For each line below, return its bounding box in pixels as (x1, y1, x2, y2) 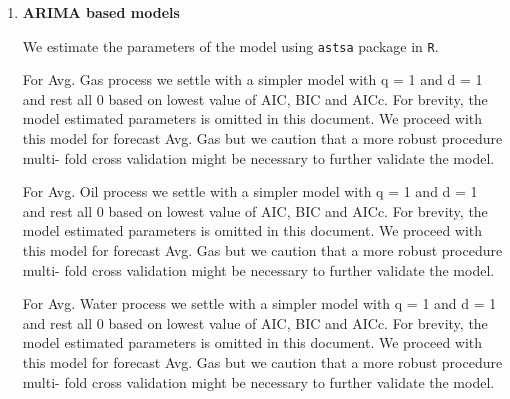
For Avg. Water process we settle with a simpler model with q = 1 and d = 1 (22, 293, 497, 314)
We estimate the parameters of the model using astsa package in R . (22, 35, 439, 56)
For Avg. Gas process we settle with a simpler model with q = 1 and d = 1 (22, 69, 483, 90)
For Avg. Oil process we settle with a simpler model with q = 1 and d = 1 (22, 181, 478, 202)
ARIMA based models (22, 2, 180, 22)
